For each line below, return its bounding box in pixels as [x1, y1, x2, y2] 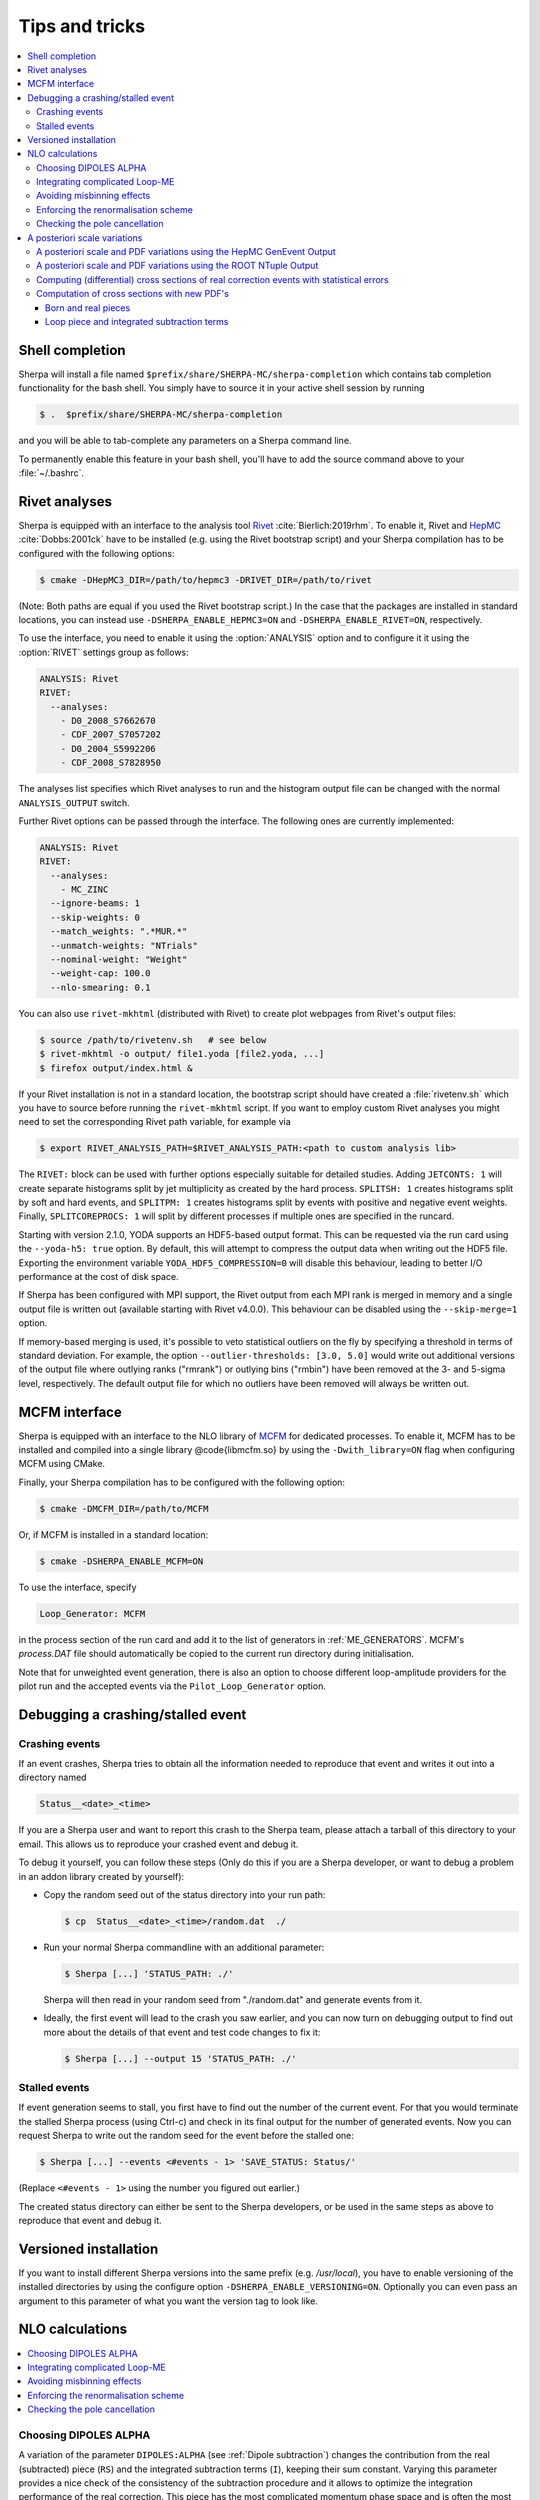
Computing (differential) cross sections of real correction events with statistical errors [36, 273, 389, 285]
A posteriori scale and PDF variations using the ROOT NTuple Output [36, 260, 319, 272]
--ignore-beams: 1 [50, 898, 140, 909]
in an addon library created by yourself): [18, 1870, 185, 1882]
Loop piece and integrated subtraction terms [45, 315, 229, 327]
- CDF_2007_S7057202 [60, 729, 162, 740]
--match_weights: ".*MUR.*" [50, 926, 188, 937]
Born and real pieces [45, 301, 131, 314]
